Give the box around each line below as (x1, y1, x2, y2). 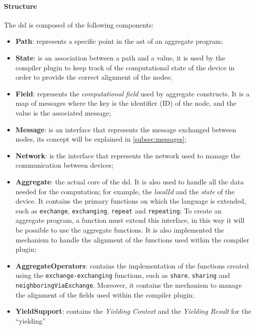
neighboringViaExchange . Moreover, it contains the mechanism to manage (15, 279, 242, 290)
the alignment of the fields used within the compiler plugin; (15, 289, 195, 299)
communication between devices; (15, 160, 113, 170)
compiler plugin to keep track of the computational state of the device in (15, 62, 235, 72)
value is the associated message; (15, 107, 111, 118)
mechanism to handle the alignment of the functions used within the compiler (15, 234, 250, 244)
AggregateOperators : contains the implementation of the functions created (15, 260, 249, 270)
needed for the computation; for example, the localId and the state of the (15, 186, 235, 196)
